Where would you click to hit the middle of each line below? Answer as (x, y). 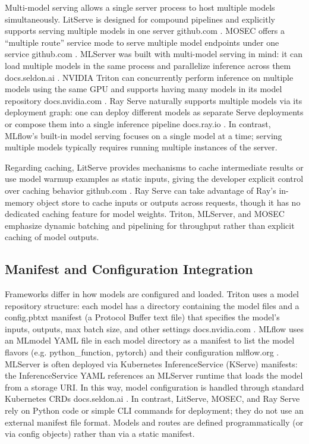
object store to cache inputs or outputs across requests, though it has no (169, 202)
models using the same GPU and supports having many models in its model (144, 89)
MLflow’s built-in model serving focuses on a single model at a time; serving (144, 135)
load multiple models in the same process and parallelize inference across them (148, 65)
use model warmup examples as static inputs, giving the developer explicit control (154, 179)
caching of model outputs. (52, 237)
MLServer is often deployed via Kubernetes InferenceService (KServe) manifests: (151, 363)
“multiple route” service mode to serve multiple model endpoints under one (142, 42)
